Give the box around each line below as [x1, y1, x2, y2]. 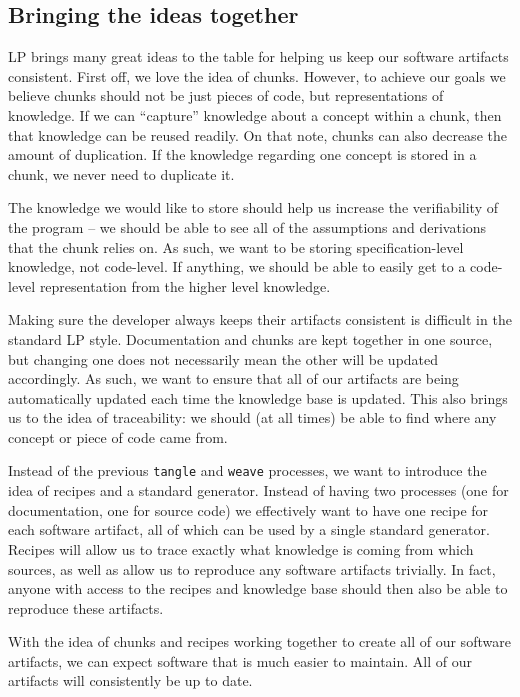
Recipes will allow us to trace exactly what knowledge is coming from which [8, 538, 474, 559]
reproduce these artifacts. [8, 597, 164, 618]
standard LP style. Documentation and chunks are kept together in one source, [8, 328, 493, 349]
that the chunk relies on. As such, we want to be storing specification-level [8, 236, 464, 257]
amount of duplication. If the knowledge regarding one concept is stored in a [8, 144, 477, 165]
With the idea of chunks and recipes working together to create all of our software [8, 631, 511, 652]
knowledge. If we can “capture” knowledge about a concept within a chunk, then [8, 104, 502, 125]
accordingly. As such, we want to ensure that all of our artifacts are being [8, 368, 459, 389]
